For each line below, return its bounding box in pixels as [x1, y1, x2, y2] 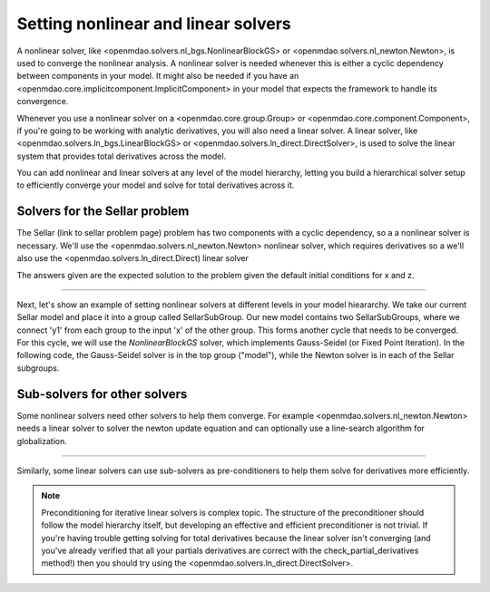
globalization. [16, 435, 67, 446]
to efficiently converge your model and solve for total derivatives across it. [16, 180, 295, 190]
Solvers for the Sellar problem [16, 204, 190, 219]
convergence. [16, 96, 69, 107]
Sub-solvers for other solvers [16, 386, 188, 402]
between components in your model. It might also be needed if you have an [16, 71, 299, 82]
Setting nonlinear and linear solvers [16, 14, 292, 34]
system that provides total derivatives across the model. [16, 150, 227, 161]
